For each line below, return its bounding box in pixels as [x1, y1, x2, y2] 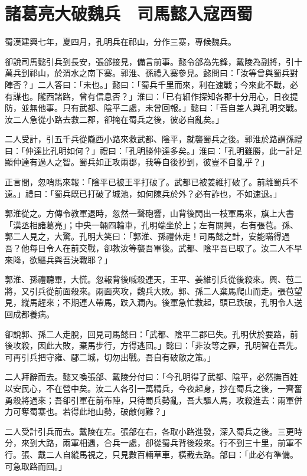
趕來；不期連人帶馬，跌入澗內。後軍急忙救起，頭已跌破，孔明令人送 [37, 296, 302, 308]
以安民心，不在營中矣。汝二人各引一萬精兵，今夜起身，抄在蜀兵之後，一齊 [5, 382, 294, 394]
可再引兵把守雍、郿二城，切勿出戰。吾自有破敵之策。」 [5, 350, 215, 363]
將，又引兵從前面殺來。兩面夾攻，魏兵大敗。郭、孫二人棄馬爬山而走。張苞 [5, 284, 294, 297]
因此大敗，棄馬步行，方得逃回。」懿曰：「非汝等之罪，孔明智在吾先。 [37, 339, 302, 352]
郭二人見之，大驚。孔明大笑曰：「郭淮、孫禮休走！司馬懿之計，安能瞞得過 [5, 230, 290, 242]
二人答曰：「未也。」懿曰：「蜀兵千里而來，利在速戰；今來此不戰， [37, 78, 290, 90]
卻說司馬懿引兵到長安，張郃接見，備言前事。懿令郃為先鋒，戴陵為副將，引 [5, 55, 294, 67]
